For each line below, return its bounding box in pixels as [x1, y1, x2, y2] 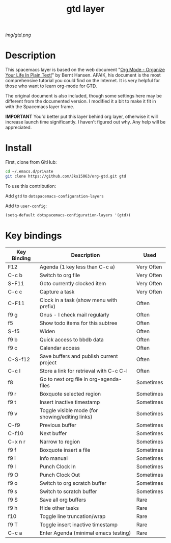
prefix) [39, 303, 56, 310]
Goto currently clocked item [39, 280, 106, 287]
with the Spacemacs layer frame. [5, 104, 75, 110]
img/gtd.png [5, 32, 32, 38]
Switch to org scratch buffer [39, 479, 107, 486]
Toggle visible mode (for [39, 407, 98, 414]
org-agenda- [89, 376, 122, 383]
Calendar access [39, 344, 80, 351]
